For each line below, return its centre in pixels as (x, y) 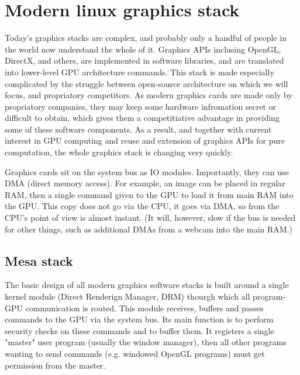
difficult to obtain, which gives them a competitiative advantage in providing (142, 118)
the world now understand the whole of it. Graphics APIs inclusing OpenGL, (143, 49)
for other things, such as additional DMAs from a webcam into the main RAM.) (149, 229)
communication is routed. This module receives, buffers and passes (144, 308)
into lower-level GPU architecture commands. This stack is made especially (139, 72)
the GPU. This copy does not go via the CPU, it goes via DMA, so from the (142, 206)
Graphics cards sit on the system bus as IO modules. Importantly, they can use (147, 171)
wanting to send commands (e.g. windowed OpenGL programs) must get (135, 353)
